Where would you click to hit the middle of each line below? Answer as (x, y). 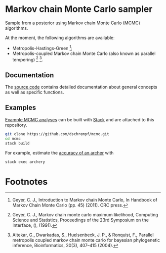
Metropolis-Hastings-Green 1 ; (42, 48)
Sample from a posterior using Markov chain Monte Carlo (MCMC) (73, 23)
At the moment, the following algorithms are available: (60, 38)
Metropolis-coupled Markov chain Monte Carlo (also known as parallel (84, 53)
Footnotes (26, 181)
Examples (21, 108)
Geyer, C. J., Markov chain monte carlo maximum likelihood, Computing (85, 215)
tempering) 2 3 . (28, 59)
